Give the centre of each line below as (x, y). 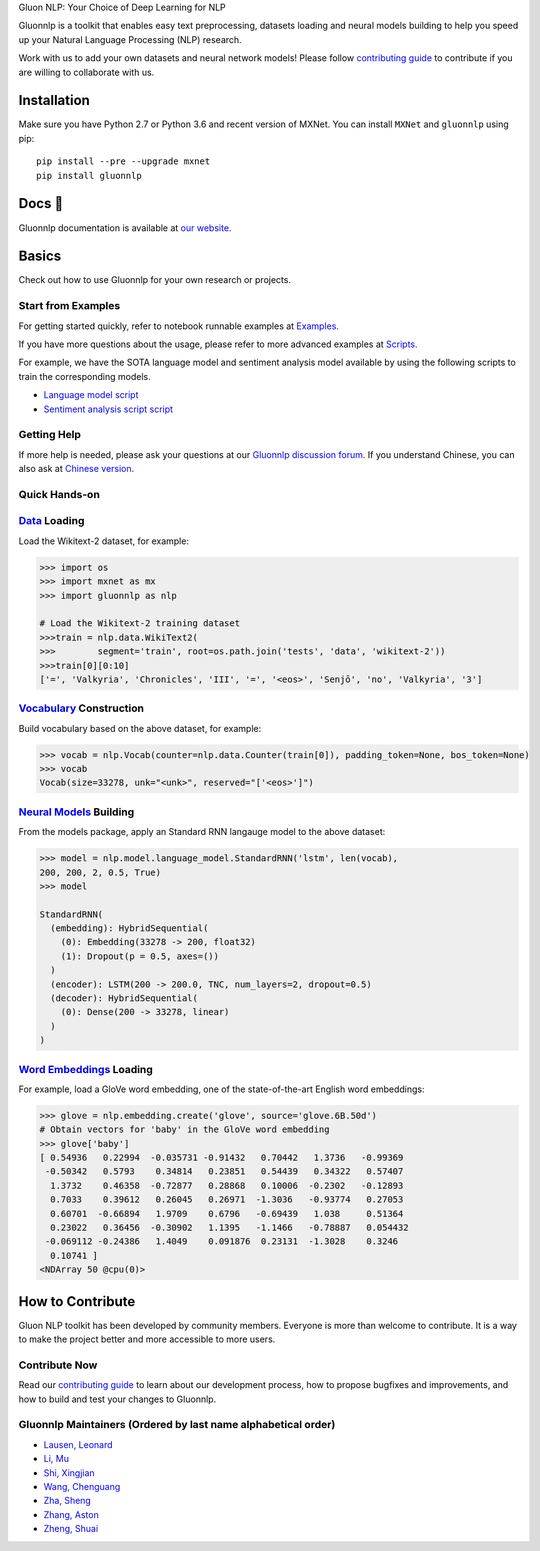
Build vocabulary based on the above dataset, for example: (140, 728)
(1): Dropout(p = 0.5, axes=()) (140, 956)
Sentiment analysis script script (108, 409)
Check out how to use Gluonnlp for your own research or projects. (155, 280)
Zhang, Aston (71, 1514)
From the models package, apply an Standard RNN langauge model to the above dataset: (202, 832)
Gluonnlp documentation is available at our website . (125, 227)
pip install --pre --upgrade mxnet (123, 161)
